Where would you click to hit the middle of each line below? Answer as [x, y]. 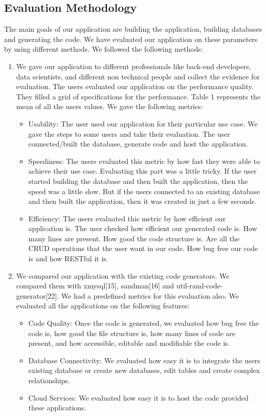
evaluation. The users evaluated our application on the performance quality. [135, 86]
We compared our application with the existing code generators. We [123, 275]
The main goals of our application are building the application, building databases [133, 29]
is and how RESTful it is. [68, 258]
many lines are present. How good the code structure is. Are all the [134, 238]
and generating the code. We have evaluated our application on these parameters [131, 39]
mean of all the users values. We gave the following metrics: [109, 106]
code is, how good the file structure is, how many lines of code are [132, 333]
